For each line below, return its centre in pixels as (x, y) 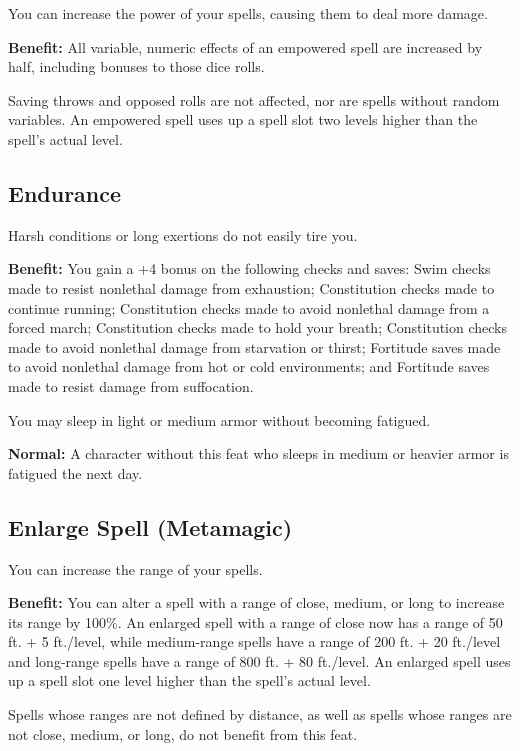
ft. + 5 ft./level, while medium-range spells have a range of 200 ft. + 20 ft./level (254, 641)
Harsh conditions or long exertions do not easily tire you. (183, 234)
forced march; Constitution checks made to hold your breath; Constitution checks (258, 327)
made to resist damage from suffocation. (131, 385)
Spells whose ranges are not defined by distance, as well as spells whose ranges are (260, 714)
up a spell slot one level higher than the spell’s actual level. (189, 680)
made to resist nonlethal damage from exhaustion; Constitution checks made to (251, 287)
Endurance (65, 192)
